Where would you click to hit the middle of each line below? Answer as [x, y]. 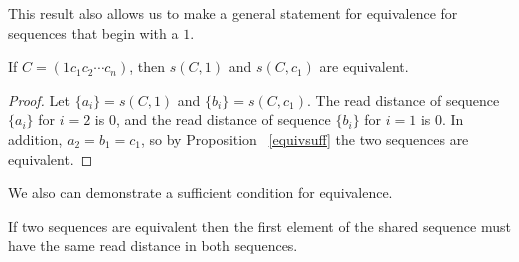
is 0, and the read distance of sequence [212, 119]
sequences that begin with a [93, 32]
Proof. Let [39, 99]
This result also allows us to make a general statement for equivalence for [233, 13]
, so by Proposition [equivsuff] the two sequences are [305, 138]
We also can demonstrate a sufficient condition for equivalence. [200, 192]
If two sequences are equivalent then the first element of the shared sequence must [259, 225]
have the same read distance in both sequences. [153, 245]
